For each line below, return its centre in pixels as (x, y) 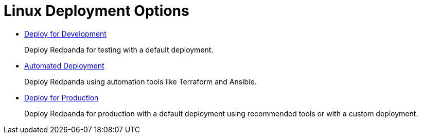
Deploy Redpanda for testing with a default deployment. (119, 49)
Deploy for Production (61, 97)
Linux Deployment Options (96, 11)
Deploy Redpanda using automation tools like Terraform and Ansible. (140, 81)
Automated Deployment (64, 65)
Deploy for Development (65, 33)
